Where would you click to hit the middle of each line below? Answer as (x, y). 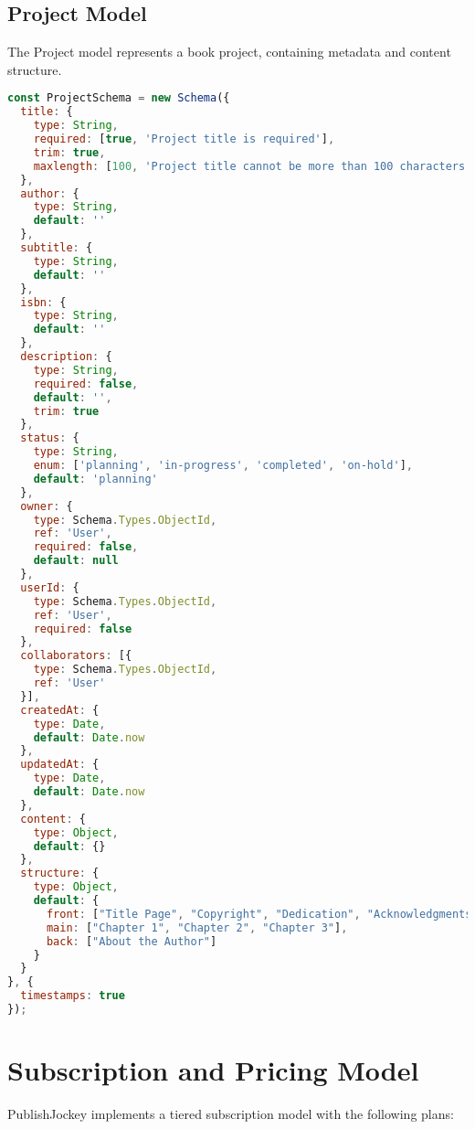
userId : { (50, 587)
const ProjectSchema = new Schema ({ (119, 98)
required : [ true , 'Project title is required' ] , (184, 139)
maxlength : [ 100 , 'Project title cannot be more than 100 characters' (253, 166)
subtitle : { (57, 248)
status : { (50, 438)
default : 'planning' (95, 479)
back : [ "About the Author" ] (132, 941)
